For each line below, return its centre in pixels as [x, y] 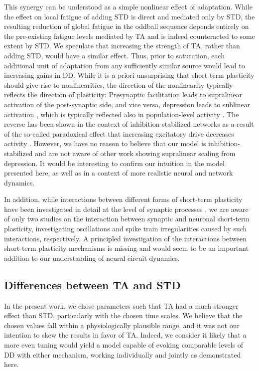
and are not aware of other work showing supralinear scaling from [135, 153]
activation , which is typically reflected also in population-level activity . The [122, 114]
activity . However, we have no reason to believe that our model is [105, 143]
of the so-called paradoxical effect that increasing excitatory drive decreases [119, 133]
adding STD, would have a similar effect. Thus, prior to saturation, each [115, 55]
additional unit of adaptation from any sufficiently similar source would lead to [125, 65]
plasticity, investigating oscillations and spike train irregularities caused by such [126, 229]
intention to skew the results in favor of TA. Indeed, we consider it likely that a [125, 335]
